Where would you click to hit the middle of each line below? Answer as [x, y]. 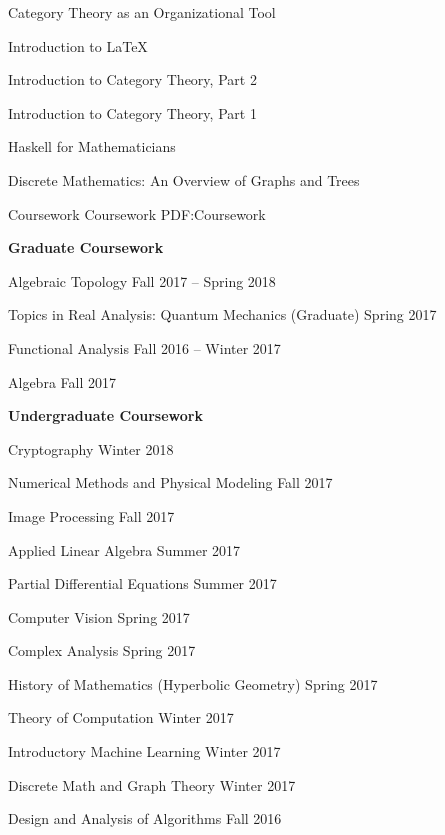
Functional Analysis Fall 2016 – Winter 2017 [144, 347]
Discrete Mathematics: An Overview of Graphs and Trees [184, 179]
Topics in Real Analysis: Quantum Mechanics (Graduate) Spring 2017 [222, 314]
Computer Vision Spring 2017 [99, 616]
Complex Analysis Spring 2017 [102, 650]
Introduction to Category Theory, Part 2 [132, 79]
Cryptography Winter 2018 [91, 448]
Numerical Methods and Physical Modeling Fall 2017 [170, 482]
